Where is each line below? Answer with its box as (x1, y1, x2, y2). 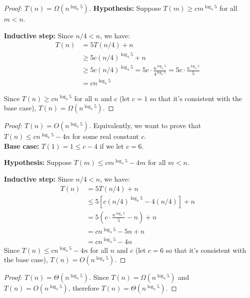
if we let (100, 140, 124, 151)
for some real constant (72, 131, 139, 141)
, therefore (68, 283, 99, 293)
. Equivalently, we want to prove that (88, 120, 201, 131)
